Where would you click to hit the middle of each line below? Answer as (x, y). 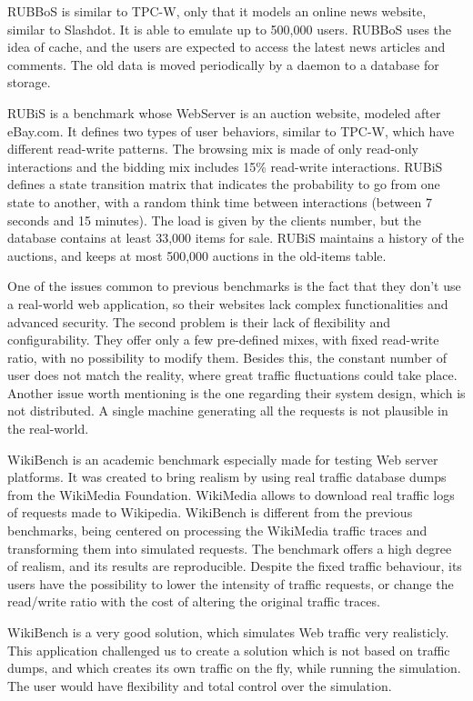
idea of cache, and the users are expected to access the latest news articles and (226, 47)
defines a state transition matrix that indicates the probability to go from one (224, 184)
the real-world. (48, 429)
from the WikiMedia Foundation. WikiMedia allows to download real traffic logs (231, 494)
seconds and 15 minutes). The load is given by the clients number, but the (215, 220)
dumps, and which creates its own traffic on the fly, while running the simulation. (234, 668)
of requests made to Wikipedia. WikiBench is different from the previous (210, 512)
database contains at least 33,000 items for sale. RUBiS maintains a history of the (236, 238)
